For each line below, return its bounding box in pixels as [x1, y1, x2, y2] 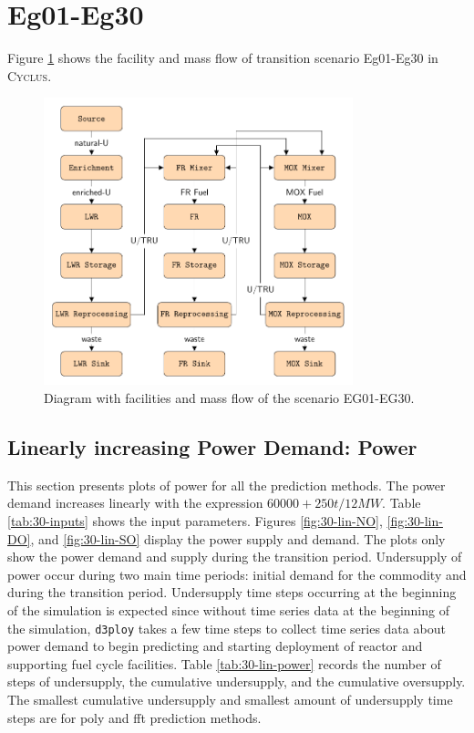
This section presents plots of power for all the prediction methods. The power [7, 475, 446, 494]
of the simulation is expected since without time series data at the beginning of [7, 600, 449, 619]
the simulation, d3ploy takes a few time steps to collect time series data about [7, 618, 446, 637]
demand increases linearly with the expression [7, 493, 263, 512]
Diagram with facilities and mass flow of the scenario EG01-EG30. [44, 387, 415, 407]
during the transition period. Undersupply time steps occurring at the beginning [7, 583, 457, 602]
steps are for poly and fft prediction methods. [7, 707, 262, 727]
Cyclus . [7, 66, 52, 85]
